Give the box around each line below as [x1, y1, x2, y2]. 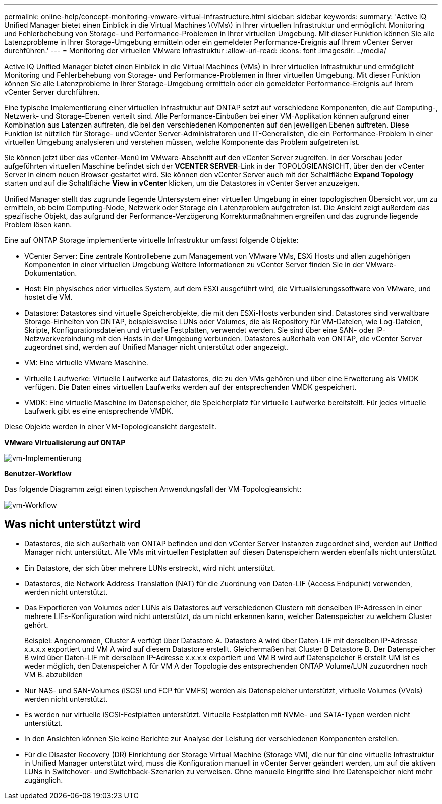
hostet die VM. [24, 293, 73, 301]
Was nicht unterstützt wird [4, 518, 141, 531]
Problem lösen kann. [4, 220, 72, 229]
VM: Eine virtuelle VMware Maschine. [24, 358, 148, 367]
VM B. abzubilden [24, 670, 83, 679]
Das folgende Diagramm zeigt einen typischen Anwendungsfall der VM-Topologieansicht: [4, 485, 302, 493]
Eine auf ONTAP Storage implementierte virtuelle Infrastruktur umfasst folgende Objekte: [4, 236, 299, 244]
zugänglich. [24, 775, 63, 784]
